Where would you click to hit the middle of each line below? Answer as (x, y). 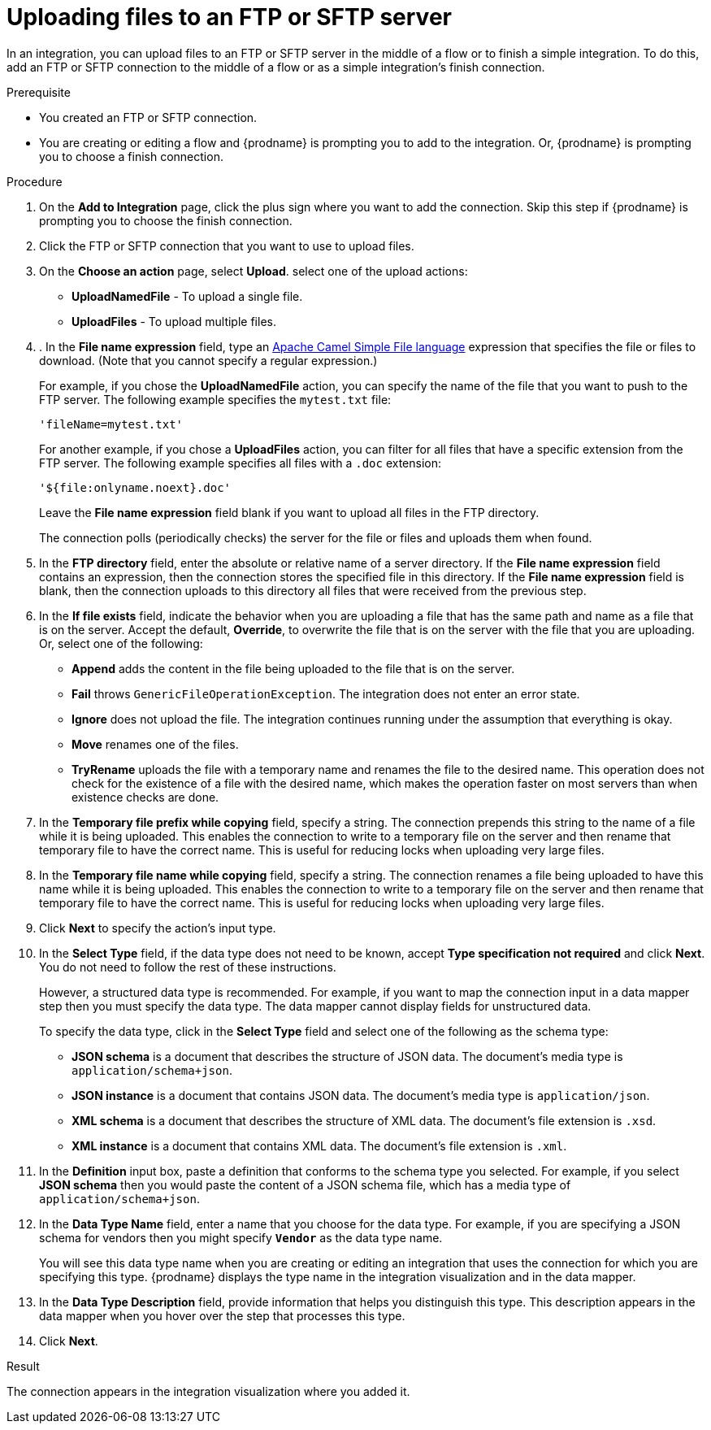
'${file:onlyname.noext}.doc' (135, 487)
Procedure (35, 181)
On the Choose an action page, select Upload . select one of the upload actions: (254, 271)
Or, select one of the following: (121, 643)
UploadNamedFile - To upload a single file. (187, 296)
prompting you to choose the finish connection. (166, 220)
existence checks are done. (145, 797)
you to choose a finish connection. (131, 156)
